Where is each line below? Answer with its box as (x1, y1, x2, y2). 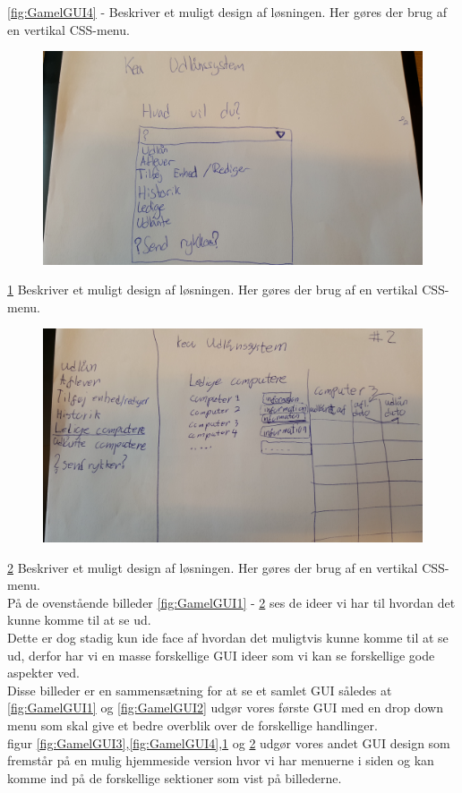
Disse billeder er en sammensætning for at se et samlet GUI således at (7, 680, 392, 699)
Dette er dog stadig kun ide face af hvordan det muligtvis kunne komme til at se (7, 627, 449, 646)
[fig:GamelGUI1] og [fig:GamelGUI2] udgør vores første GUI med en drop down (7, 698, 443, 717)
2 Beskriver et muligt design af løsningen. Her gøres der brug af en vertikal (7, 558, 418, 576)
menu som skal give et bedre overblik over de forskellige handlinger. (7, 715, 378, 734)
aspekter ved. (7, 663, 81, 682)
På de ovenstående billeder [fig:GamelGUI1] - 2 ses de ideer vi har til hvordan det (7, 593, 456, 611)
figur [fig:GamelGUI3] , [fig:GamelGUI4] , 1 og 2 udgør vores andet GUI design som (7, 733, 450, 752)
